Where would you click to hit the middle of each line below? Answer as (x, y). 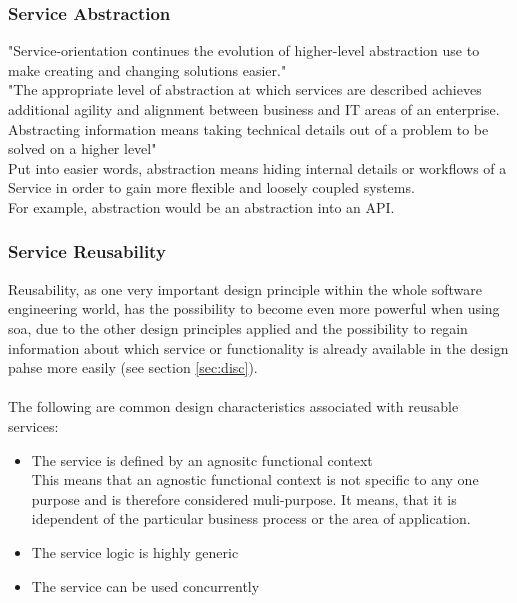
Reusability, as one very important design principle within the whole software (245, 288)
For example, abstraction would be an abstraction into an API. (201, 206)
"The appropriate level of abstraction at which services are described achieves (245, 89)
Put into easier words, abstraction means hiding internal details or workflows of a (257, 167)
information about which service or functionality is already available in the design (258, 347)
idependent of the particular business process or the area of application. (251, 518)
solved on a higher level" (82, 148)
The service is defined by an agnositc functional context (202, 459)
